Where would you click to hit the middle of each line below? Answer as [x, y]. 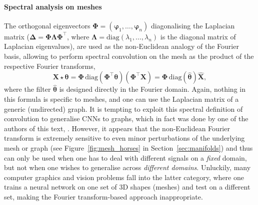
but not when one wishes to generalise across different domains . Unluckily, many [127, 167]
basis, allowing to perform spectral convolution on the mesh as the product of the [129, 56]
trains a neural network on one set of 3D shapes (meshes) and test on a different [127, 187]
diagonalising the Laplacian [193, 25]
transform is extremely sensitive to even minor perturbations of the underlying [124, 138]
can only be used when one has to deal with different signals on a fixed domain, [125, 157]
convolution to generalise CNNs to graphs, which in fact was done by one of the [126, 118]
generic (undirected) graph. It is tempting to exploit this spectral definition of [123, 108]
